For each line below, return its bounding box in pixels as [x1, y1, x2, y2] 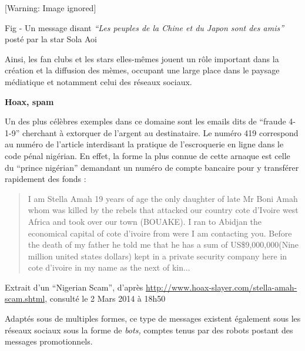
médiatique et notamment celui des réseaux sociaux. [5, 75, 192, 87]
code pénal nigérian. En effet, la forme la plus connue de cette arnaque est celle [5, 149, 290, 161]
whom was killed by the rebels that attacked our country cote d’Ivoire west [28, 204, 299, 216]
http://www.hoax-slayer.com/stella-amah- [146, 281, 297, 293]
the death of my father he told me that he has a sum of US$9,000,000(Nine [28, 238, 299, 251]
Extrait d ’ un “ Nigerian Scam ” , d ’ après [5, 281, 143, 293]
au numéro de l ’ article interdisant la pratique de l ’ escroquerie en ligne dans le [5, 138, 284, 150]
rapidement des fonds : [5, 173, 86, 185]
